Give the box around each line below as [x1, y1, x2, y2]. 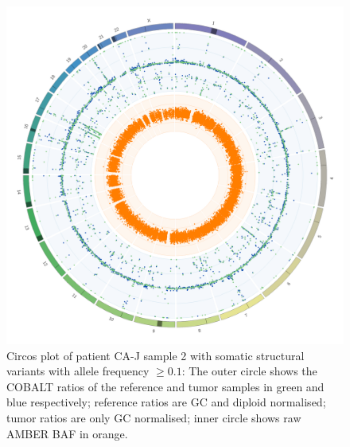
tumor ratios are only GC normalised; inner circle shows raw [6, 409, 301, 425]
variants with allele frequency [6, 363, 150, 379]
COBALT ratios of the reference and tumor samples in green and [6, 378, 325, 394]
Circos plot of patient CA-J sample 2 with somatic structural [6, 347, 305, 363]
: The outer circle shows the [181, 363, 317, 379]
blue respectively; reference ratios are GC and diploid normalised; [6, 394, 326, 410]
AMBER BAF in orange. [6, 425, 128, 441]
